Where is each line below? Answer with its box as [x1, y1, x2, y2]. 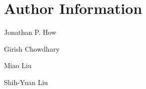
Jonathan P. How [4, 27, 56, 37]
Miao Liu [4, 60, 32, 71]
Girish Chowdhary [4, 43, 60, 54]
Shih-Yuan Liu [4, 77, 48, 87]
